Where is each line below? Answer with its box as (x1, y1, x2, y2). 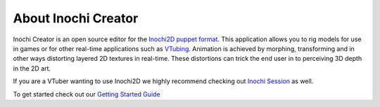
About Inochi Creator (13, 10, 139, 26)
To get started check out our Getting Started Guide (13, 90, 161, 98)
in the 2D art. (13, 64, 51, 73)
